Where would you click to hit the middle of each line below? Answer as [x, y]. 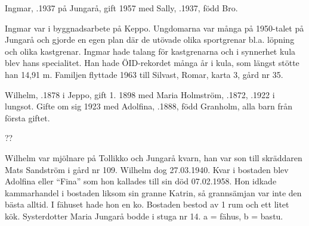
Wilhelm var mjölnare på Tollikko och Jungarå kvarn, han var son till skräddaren [154, 157]
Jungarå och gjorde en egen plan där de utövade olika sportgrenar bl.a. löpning [150, 40]
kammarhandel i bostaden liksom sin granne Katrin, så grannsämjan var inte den [153, 192]
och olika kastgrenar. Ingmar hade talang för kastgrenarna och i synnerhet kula [150, 51]
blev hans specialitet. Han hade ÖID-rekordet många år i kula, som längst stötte [152, 63]
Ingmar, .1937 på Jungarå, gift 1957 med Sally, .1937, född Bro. [121, 8]
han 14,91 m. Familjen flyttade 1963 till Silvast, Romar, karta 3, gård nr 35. [144, 74]
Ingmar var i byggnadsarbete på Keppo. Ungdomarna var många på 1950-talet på [154, 28]
